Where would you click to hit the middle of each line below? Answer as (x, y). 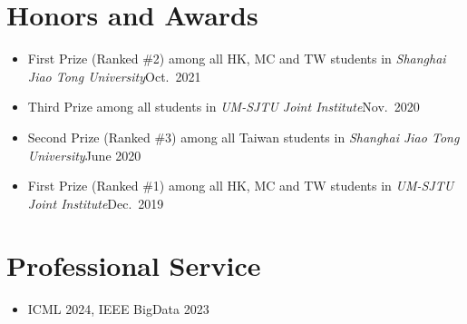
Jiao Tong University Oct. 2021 (114, 76)
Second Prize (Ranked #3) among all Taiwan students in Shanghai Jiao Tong (243, 137)
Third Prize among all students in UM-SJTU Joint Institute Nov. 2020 (224, 107)
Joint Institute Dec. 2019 (96, 203)
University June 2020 (84, 155)
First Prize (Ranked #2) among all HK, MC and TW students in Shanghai (237, 59)
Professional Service (134, 265)
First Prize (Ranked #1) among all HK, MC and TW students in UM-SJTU (241, 186)
